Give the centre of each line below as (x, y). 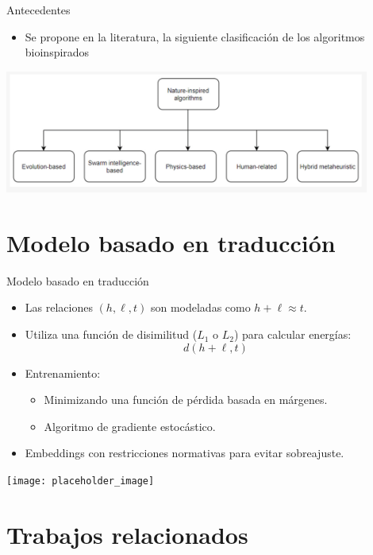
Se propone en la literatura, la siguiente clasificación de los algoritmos (195, 36)
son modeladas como (200, 307)
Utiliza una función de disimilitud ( (111, 334)
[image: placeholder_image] (81, 481)
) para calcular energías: (292, 334)
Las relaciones (59, 307)
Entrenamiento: (63, 373)
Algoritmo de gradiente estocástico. (130, 426)
